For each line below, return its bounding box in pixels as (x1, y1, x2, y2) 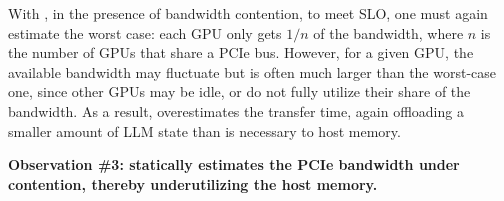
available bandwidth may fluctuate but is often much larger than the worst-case (8, 61, 497, 82)
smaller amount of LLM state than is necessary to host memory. (8, 120, 401, 141)
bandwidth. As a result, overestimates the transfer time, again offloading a (8, 100, 464, 121)
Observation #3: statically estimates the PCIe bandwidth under (8, 154, 460, 175)
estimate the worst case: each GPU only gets (8, 22, 282, 43)
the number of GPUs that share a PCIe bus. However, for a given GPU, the (8, 42, 474, 63)
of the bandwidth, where (313, 22, 464, 43)
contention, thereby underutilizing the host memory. (8, 173, 378, 194)
